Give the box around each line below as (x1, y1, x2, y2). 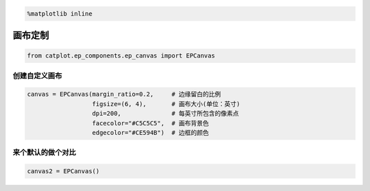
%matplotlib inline (27, 10, 92, 17)
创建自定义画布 (12, 71, 62, 80)
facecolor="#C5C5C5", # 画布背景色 (92, 119, 209, 127)
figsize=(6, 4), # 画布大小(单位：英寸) (92, 100, 241, 107)
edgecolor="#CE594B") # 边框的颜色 (92, 129, 209, 136)
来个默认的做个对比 (12, 148, 77, 157)
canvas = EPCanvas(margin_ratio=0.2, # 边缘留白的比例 (27, 90, 221, 99)
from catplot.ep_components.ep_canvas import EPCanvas (27, 52, 215, 60)
